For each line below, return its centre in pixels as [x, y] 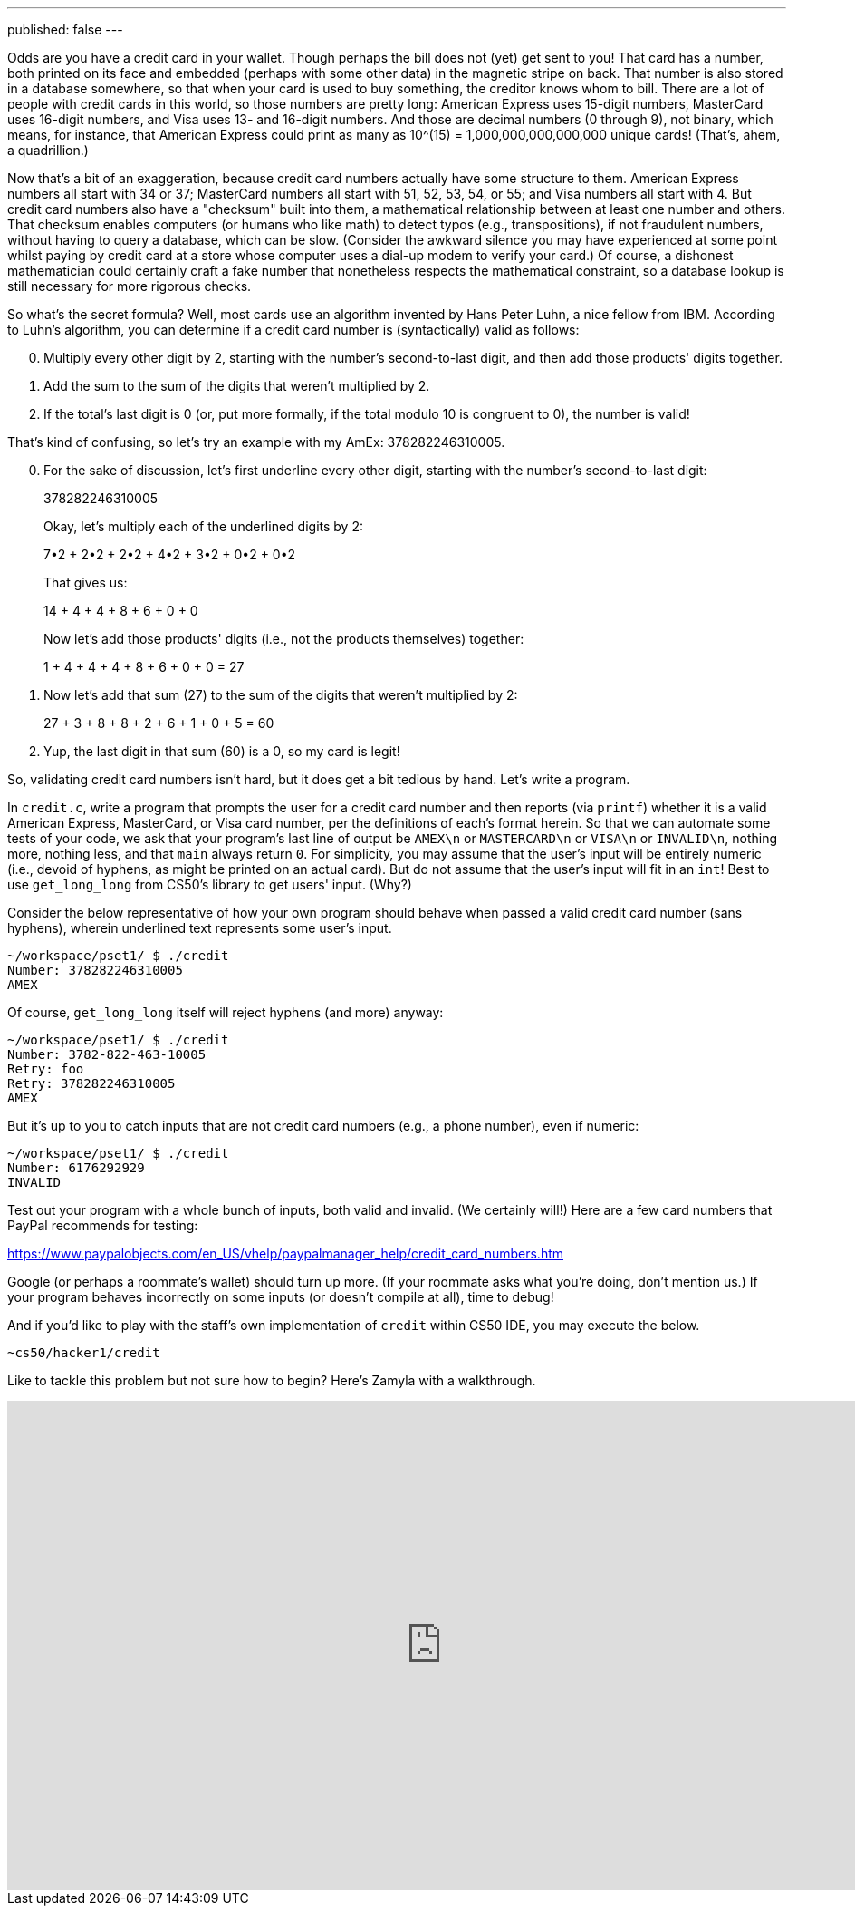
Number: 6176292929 [76, 1168]
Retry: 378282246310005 [91, 1083]
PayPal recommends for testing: [103, 1225]
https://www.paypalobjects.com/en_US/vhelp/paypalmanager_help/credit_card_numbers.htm [285, 1253]
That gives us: [86, 583]
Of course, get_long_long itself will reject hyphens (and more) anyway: [226, 1012]
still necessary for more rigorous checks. [130, 286]
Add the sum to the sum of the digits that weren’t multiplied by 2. [237, 386]
